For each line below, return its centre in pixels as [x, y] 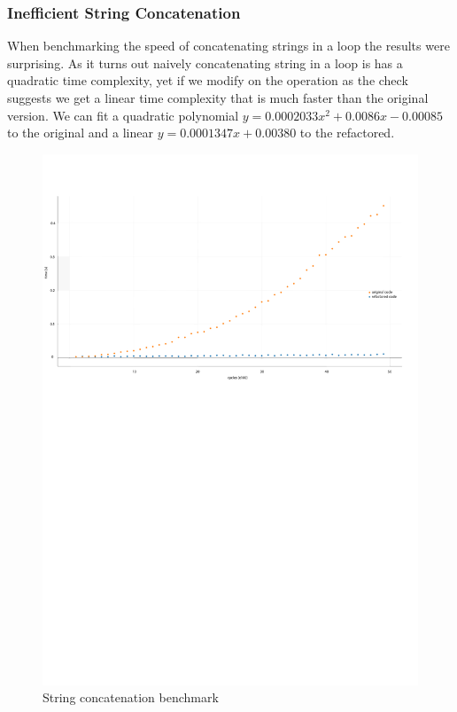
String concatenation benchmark [131, 697]
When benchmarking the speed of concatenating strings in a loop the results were [228, 46]
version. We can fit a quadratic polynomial [123, 115]
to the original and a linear [80, 133]
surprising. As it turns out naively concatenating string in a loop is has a [205, 63]
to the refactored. [347, 133]
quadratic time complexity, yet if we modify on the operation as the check [208, 80]
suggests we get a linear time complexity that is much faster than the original [218, 98]
